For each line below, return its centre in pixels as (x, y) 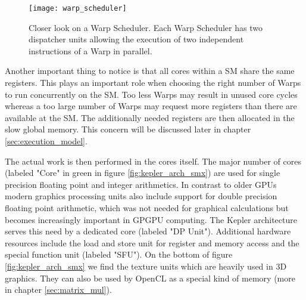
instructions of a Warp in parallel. (90, 50)
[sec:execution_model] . (46, 141)
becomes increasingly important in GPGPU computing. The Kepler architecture (151, 219)
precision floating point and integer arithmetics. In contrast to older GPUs (141, 184)
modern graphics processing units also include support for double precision (141, 196)
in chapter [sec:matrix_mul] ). (58, 290)
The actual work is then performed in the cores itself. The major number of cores (153, 161)
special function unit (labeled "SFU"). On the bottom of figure (119, 254)
